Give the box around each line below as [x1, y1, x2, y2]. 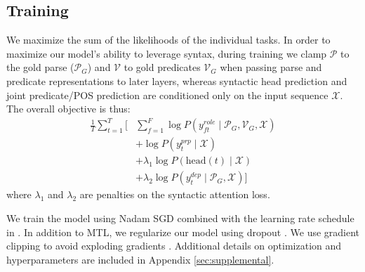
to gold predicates [124, 60, 201, 75]
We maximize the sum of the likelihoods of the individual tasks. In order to [6, 32, 331, 47]
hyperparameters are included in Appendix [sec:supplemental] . [6, 252, 274, 266]
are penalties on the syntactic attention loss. [79, 187, 270, 202]
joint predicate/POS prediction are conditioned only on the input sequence [6, 87, 328, 102]
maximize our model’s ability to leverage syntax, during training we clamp [6, 46, 327, 60]
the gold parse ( [6, 60, 74, 75]
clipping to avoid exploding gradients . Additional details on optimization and [6, 238, 342, 253]
